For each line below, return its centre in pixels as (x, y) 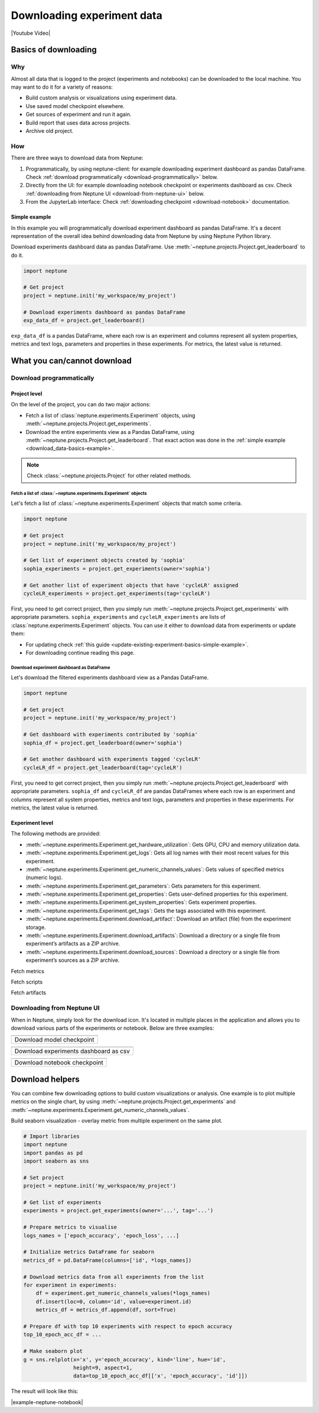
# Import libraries (51, 1136)
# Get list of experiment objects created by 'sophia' (104, 560)
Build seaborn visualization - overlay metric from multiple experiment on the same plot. (117, 1120)
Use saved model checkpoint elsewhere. (75, 106)
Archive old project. (50, 131)
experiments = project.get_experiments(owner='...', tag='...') (118, 1211)
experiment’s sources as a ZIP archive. (73, 960)
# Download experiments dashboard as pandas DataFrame (104, 312)
